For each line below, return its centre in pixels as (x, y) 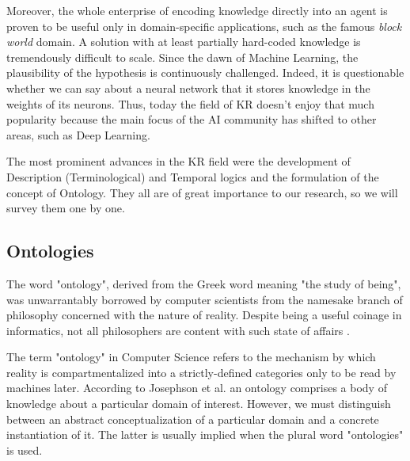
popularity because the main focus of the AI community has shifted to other (192, 119)
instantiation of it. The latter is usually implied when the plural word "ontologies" (205, 434)
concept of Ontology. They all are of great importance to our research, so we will (202, 192)
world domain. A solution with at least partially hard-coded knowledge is (184, 42)
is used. (25, 450)
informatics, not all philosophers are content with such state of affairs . (178, 330)
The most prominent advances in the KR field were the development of (178, 161)
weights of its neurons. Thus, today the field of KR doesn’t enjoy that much (190, 103)
